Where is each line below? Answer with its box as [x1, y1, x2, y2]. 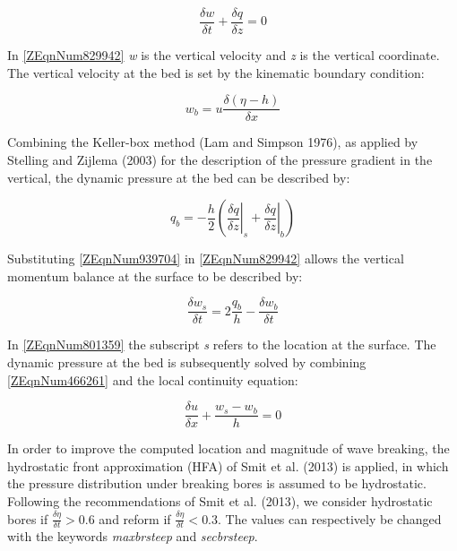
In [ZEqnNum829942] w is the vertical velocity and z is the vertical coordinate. [7, 46, 440, 65]
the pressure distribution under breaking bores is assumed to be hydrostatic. [7, 474, 427, 493]
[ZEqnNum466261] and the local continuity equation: [7, 370, 298, 389]
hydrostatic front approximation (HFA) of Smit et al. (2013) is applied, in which [7, 456, 449, 475]
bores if [7, 509, 48, 528]
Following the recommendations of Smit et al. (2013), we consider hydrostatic [7, 491, 433, 510]
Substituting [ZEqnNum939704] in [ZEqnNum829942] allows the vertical [7, 249, 404, 268]
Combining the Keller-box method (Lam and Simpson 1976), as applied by [7, 133, 418, 151]
